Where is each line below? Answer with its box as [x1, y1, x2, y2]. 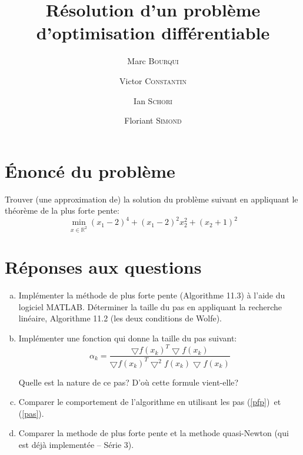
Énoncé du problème [5, 158, 175, 182]
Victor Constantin [119, 74, 187, 87]
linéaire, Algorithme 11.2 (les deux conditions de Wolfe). [18, 312, 222, 324]
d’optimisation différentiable [36, 21, 270, 45]
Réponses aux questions [5, 255, 202, 279]
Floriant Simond [124, 114, 182, 127]
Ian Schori [134, 94, 172, 107]
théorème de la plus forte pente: [5, 204, 119, 217]
